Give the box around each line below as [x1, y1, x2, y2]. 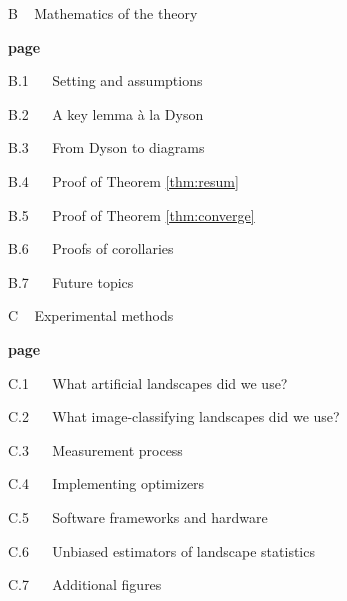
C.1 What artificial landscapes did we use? [8, 372, 288, 393]
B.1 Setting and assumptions [8, 70, 203, 91]
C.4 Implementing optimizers [8, 473, 205, 494]
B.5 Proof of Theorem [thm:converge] [8, 204, 255, 225]
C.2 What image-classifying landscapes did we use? [8, 406, 340, 427]
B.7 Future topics [8, 271, 134, 292]
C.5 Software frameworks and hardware [8, 506, 268, 527]
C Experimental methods [8, 305, 174, 326]
